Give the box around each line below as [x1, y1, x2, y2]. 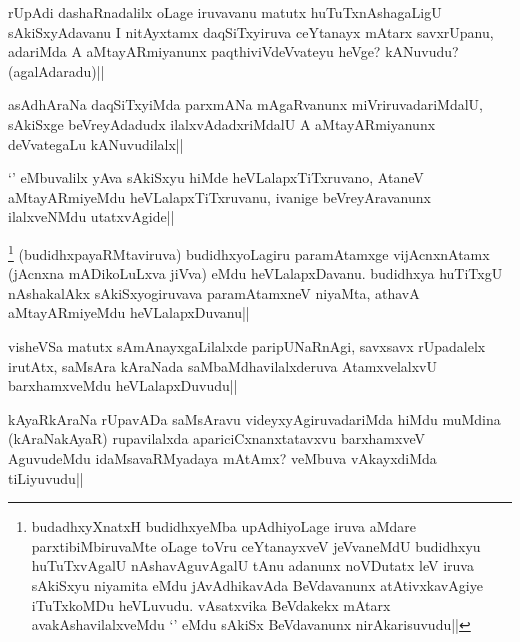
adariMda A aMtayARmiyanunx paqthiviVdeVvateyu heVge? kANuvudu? [8, 41, 459, 62]
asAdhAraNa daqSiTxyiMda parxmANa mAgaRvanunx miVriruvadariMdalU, [8, 94, 484, 115]
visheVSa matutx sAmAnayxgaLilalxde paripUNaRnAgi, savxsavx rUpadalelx [8, 335, 486, 356]
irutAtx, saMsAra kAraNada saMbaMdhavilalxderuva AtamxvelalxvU [8, 355, 438, 376]
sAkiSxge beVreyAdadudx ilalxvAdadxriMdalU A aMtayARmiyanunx [8, 113, 436, 134]
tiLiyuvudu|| [8, 467, 84, 488]
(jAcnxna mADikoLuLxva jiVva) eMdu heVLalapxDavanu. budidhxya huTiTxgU [8, 263, 503, 284]
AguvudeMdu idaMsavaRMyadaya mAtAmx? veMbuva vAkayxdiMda [8, 447, 437, 468]
